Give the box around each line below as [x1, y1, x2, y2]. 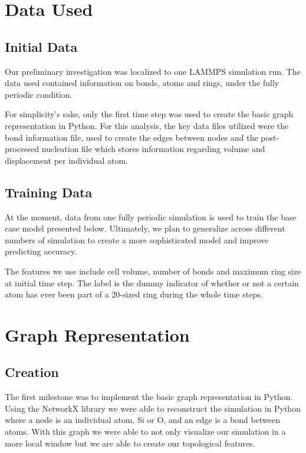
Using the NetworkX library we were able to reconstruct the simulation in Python [5, 402, 301, 414]
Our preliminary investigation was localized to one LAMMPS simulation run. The [5, 65, 301, 77]
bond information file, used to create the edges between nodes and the [5, 131, 258, 143]
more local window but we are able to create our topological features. [5, 437, 255, 449]
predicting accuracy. [5, 245, 77, 257]
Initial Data [5, 37, 78, 55]
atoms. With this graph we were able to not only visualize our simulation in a [5, 425, 286, 438]
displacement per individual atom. [5, 154, 128, 166]
